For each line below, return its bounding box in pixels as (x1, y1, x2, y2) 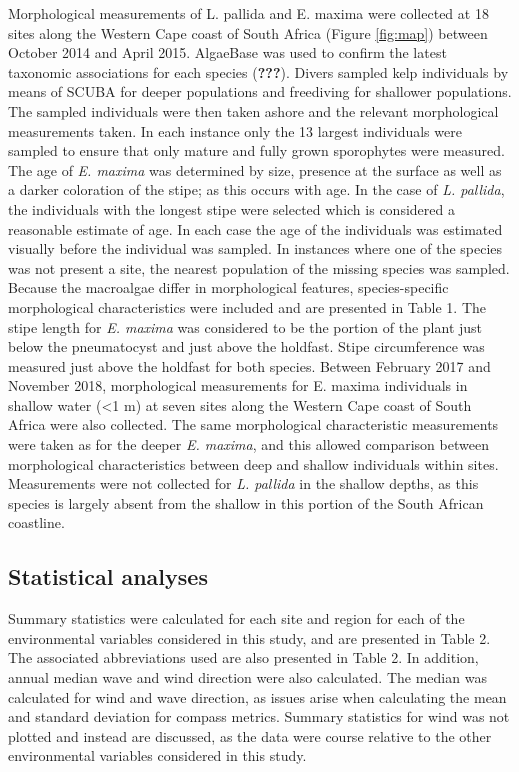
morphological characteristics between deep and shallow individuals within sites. (8, 453, 499, 474)
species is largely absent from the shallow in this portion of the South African (8, 492, 484, 513)
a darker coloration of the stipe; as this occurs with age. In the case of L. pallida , (8, 179, 505, 200)
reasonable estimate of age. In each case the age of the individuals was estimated (8, 218, 503, 239)
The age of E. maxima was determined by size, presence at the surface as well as (8, 159, 502, 180)
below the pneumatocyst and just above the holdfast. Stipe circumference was (8, 336, 485, 357)
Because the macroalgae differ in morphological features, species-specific (8, 277, 449, 298)
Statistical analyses (8, 561, 208, 592)
